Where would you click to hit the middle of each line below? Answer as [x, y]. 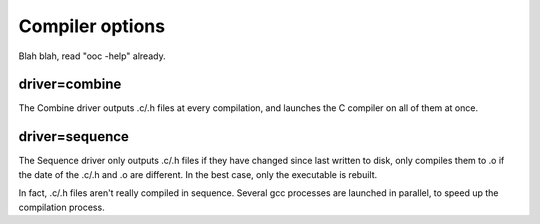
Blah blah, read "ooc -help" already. [92, 56]
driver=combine [70, 84]
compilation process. [61, 207]
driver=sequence [74, 136]
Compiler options [91, 26]
